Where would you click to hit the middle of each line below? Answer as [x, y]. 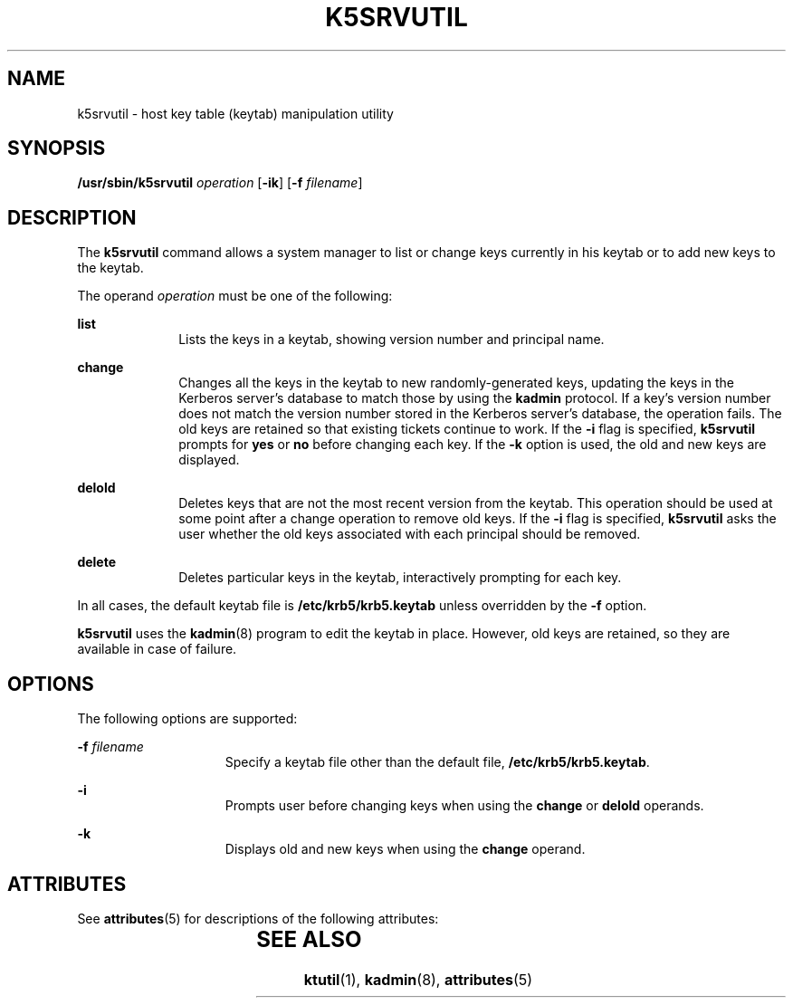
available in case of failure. [157, 649]
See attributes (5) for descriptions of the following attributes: [258, 918]
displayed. [209, 460]
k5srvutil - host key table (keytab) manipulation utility [235, 113]
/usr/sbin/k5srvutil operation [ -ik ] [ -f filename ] [220, 183]
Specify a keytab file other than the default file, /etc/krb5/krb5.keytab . [437, 762]
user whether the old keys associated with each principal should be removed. [410, 534]
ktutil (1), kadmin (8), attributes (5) [418, 979]
